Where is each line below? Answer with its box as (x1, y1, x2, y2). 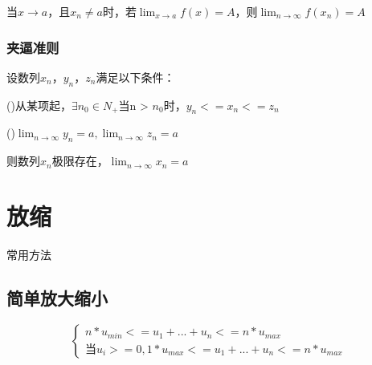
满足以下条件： (96, 68, 175, 85)
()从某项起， (6, 96, 72, 113)
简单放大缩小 (6, 285, 108, 310)
